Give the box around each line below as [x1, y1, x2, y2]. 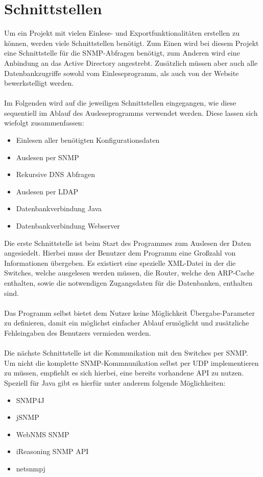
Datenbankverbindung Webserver [16, 220, 120, 231]
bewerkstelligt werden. [4, 78, 74, 88]
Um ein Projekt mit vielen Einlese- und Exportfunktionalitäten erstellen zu [4, 28, 240, 38]
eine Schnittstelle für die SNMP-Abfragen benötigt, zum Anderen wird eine [4, 47, 240, 58]
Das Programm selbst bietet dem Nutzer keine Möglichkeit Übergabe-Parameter [4, 307, 255, 318]
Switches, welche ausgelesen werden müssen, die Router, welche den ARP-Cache [4, 267, 254, 278]
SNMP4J [16, 394, 44, 405]
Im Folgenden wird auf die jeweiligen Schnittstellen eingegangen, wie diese [4, 97, 236, 108]
